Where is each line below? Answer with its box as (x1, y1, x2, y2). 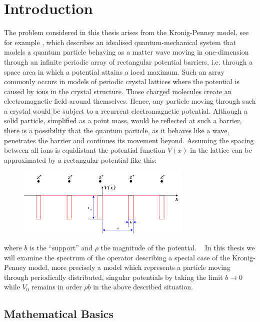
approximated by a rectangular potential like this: (4, 154, 157, 165)
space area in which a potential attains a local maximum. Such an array (4, 66, 224, 77)
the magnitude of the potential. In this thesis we (100, 242, 255, 252)
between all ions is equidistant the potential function (4, 145, 165, 155)
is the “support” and (29, 242, 92, 252)
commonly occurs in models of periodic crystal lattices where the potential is (4, 76, 239, 87)
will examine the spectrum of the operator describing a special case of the (4, 252, 230, 262)
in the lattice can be (190, 145, 252, 155)
